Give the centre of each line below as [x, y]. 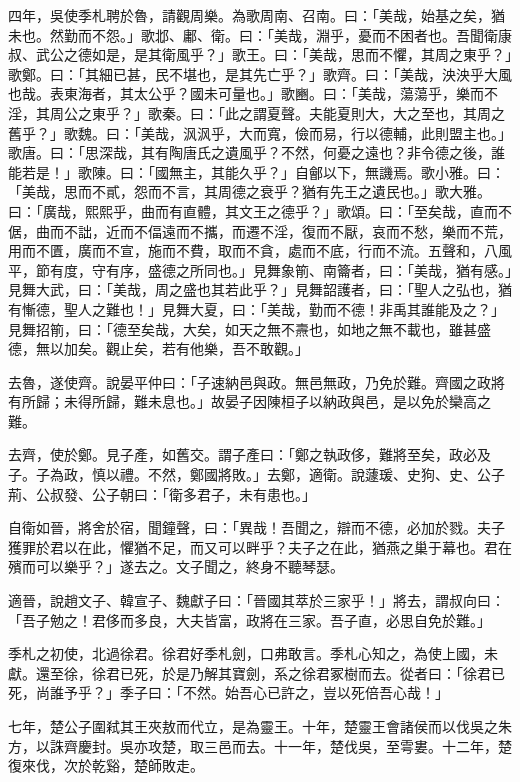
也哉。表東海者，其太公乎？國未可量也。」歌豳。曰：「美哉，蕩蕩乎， [232, 93]
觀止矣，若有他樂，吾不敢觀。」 [207, 348]
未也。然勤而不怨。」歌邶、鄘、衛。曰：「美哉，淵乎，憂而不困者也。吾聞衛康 [260, 34]
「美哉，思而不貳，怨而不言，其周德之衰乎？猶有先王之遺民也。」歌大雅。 [249, 191]
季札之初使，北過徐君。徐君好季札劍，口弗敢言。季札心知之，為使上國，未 [253, 653]
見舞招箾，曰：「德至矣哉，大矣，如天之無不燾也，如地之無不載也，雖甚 [242, 328]
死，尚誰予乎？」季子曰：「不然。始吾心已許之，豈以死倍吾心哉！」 [228, 692]
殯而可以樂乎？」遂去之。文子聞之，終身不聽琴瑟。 [176, 566]
